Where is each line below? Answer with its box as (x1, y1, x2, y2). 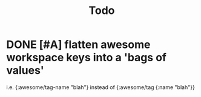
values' (6, 64, 44, 78)
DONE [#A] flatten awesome (6, 38, 151, 52)
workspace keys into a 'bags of (6, 51, 166, 64)
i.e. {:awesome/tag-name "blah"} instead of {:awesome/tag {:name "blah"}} (6, 83, 195, 91)
